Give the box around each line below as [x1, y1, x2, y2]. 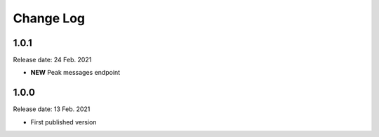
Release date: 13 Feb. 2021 [13, 105, 91, 113]
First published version [30, 117, 97, 126]
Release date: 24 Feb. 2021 [13, 56, 92, 64]
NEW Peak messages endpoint [30, 68, 121, 77]
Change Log [13, 10, 86, 26]
